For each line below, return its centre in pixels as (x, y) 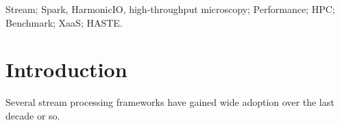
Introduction (66, 69)
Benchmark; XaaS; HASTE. (64, 22)
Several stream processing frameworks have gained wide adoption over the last (170, 102)
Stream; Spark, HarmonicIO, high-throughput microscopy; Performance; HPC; (170, 9)
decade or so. (33, 115)
